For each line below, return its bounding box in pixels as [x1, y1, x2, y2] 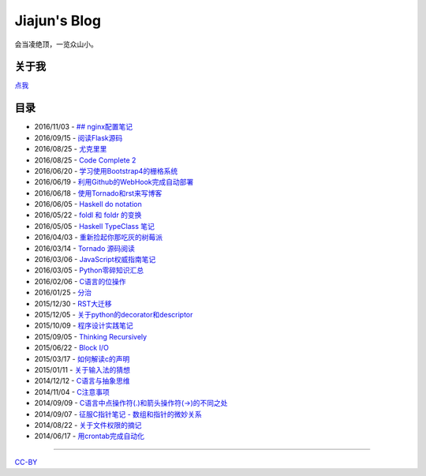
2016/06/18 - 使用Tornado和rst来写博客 [34, 188, 163, 197]
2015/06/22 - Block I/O [34, 343, 110, 353]
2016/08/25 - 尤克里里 [34, 144, 107, 154]
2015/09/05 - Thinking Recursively [34, 332, 148, 341]
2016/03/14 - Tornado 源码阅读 [34, 243, 136, 253]
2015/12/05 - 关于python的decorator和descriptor [34, 310, 193, 319]
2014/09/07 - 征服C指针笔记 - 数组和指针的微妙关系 [34, 409, 203, 418]
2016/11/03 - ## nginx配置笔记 [34, 122, 133, 132]
